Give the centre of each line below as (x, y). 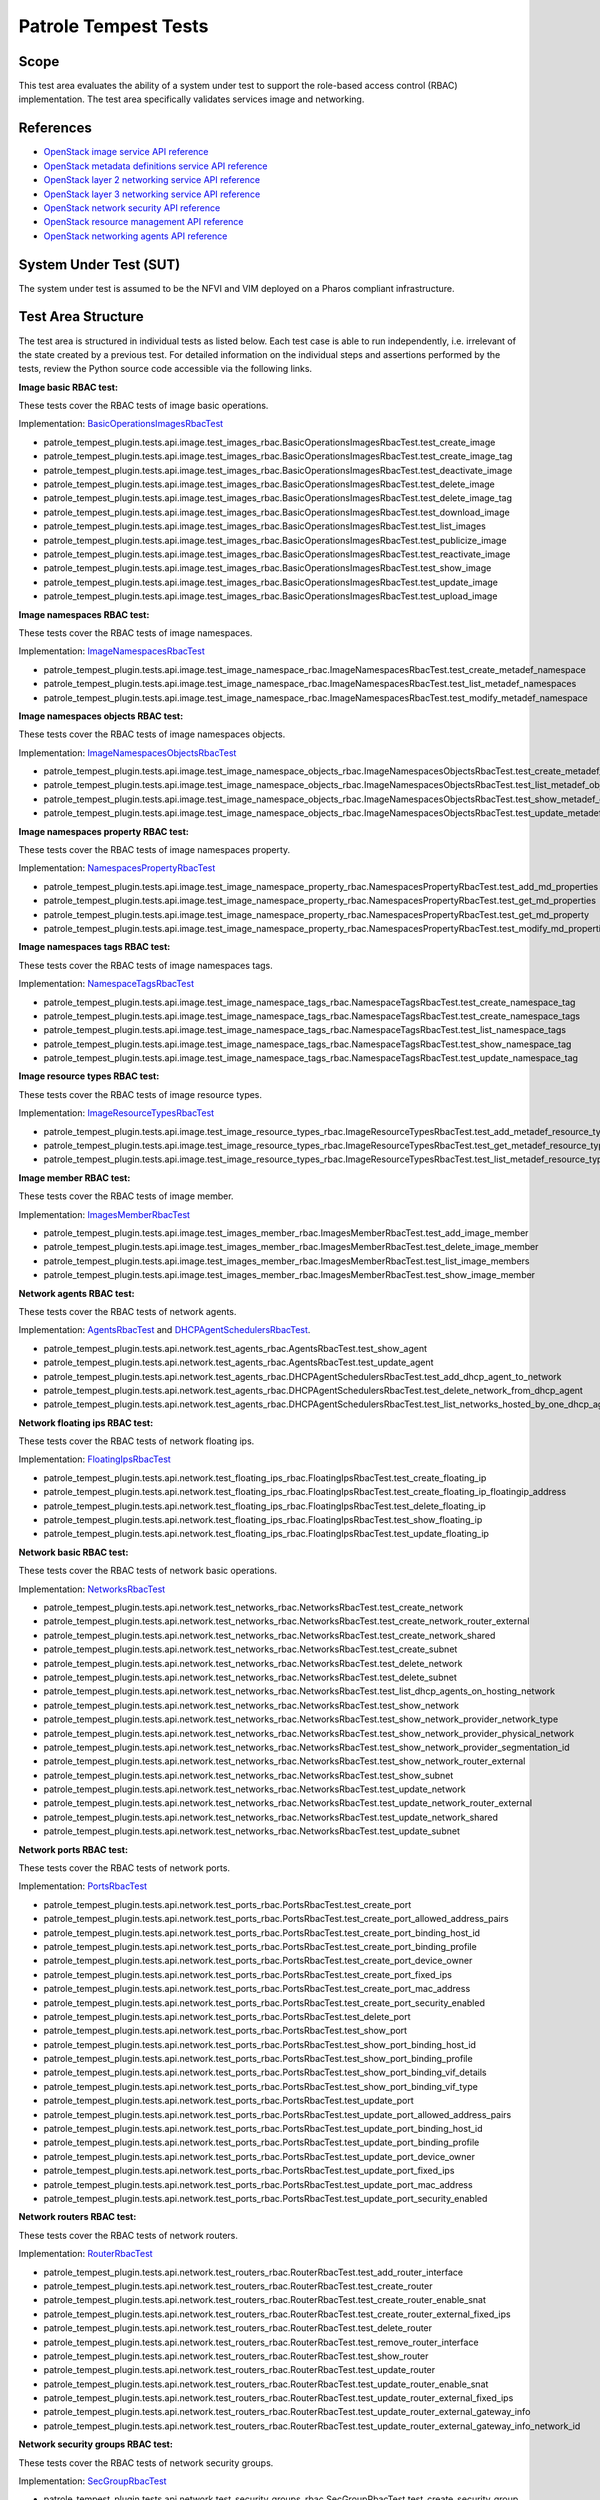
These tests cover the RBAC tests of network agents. (127, 1311)
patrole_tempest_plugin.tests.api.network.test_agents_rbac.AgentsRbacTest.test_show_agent (235, 1348)
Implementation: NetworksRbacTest (92, 1589)
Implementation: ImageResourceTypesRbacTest (116, 1113)
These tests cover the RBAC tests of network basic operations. (148, 1571)
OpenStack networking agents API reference (135, 236)
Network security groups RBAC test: (96, 2444)
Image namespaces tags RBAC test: (94, 947)
